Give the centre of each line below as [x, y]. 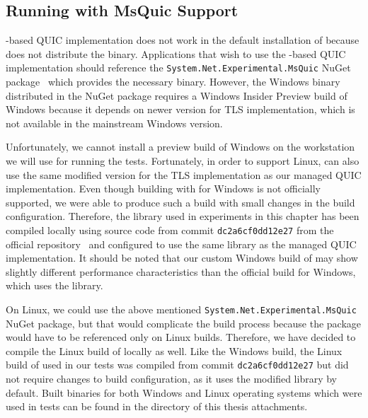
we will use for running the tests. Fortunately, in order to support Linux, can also [183, 161]
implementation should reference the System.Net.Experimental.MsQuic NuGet [178, 68]
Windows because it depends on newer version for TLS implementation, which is [180, 109]
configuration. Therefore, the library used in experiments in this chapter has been [183, 216]
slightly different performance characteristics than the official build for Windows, [181, 271]
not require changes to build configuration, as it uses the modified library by [171, 379]
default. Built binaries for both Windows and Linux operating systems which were [184, 392]
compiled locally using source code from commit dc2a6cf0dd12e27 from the [170, 230]
